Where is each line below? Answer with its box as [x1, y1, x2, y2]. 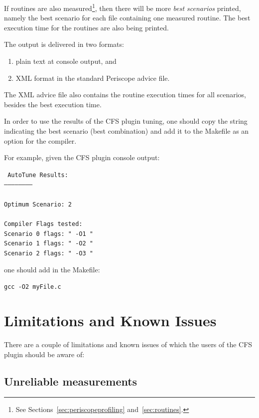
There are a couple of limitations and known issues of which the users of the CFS [4, 339, 253, 349]
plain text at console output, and [15, 56, 117, 66]
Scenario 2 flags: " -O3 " [4, 249, 93, 257]
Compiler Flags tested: [4, 220, 83, 227]
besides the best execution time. [4, 99, 102, 109]
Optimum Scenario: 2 [4, 201, 72, 208]
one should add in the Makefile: [4, 264, 100, 274]
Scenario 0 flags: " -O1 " [4, 230, 93, 237]
